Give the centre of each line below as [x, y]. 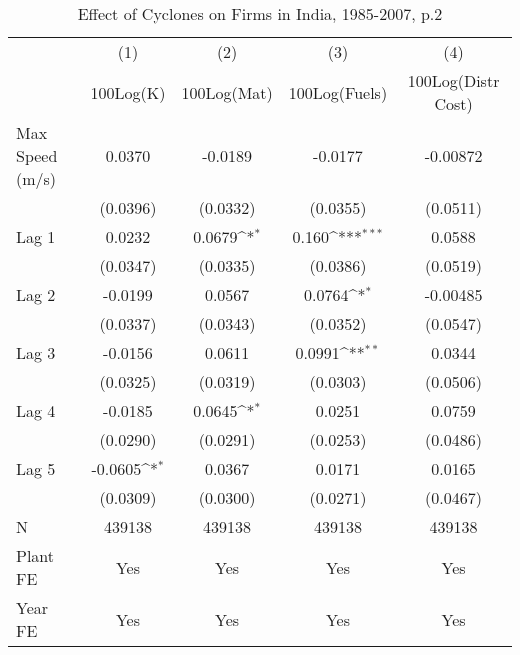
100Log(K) [128, 92]
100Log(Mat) [227, 92]
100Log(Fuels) [338, 92]
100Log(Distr [453, 80]
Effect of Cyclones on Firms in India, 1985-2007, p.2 [260, 13]
